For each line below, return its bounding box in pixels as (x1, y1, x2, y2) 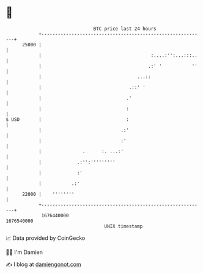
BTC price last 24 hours (93, 26, 157, 32)
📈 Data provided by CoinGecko (6, 234, 86, 242)
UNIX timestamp (104, 223, 143, 229)
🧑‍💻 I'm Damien (6, 248, 43, 256)
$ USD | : (6, 116, 130, 123)
